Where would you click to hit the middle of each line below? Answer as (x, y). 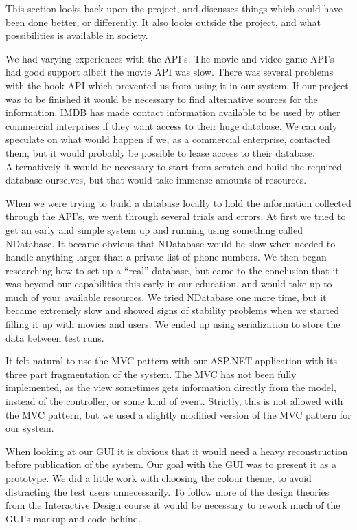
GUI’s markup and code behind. (73, 518)
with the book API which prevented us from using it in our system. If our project (177, 85)
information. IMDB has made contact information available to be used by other (173, 112)
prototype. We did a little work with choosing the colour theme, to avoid (159, 478)
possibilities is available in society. (77, 35)
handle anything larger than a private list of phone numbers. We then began (166, 257)
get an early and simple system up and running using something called (154, 229)
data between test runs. (55, 337)
